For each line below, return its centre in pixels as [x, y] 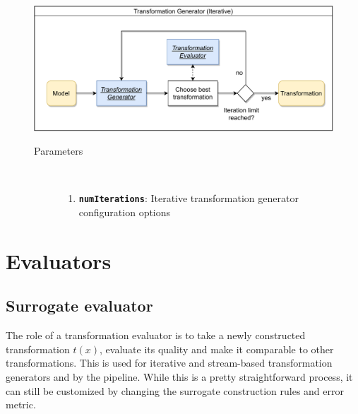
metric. [21, 404]
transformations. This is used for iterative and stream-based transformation [169, 363]
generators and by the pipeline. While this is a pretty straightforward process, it [179, 377]
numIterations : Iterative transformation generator [189, 198]
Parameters [59, 151]
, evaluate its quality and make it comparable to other [217, 349]
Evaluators [59, 260]
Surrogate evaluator [79, 306]
